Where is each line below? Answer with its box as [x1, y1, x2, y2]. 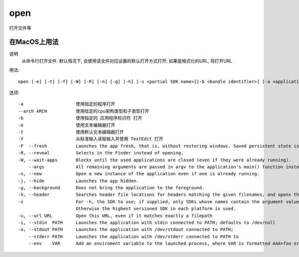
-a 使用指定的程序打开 [18, 101, 116, 107]
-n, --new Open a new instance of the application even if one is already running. [18, 171, 260, 177]
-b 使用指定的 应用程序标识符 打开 [18, 115, 143, 121]
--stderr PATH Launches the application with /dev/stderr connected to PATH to [28, 234, 239, 239]
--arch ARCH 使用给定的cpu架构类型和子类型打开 [18, 108, 149, 114]
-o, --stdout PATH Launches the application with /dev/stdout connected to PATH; [18, 227, 234, 233]
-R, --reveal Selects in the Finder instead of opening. [18, 150, 184, 156]
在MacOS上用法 [9, 38, 59, 46]
